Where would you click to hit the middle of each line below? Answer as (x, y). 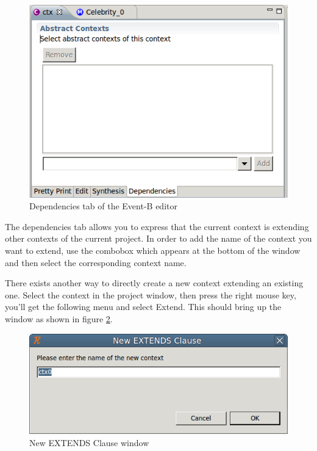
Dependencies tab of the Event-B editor (103, 206)
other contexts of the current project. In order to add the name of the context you (158, 238)
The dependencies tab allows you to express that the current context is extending (157, 226)
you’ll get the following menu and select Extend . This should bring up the (143, 307)
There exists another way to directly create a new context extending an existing (154, 283)
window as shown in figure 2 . (59, 319)
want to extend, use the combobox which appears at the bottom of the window (153, 251)
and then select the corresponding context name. (96, 262)
